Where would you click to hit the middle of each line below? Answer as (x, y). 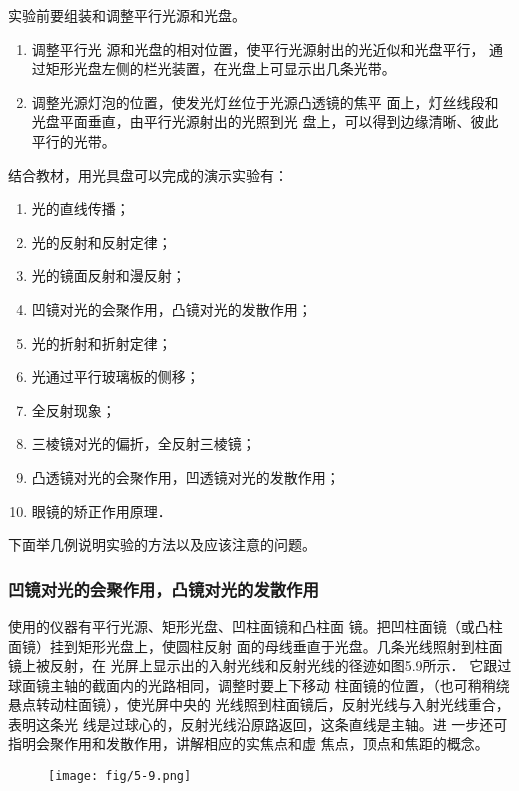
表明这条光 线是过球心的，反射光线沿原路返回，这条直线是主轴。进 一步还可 (258, 723)
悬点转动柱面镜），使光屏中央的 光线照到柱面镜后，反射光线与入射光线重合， (259, 704)
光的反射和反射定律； (101, 241)
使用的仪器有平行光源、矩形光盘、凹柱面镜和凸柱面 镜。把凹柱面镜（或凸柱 (255, 625)
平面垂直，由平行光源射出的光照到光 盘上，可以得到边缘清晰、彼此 (279, 121)
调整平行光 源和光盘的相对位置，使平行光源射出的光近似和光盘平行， (258, 48)
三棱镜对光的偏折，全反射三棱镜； (143, 443)
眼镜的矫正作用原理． (101, 510)
